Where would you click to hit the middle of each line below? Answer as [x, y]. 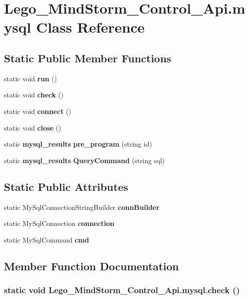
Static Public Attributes [66, 186]
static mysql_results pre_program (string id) [78, 144]
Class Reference [90, 27]
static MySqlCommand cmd [47, 239]
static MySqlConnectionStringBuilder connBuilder [82, 207]
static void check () [34, 95]
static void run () [30, 78]
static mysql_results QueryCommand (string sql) [85, 160]
